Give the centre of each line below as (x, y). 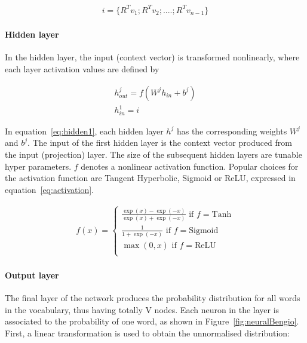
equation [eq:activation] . (49, 189)
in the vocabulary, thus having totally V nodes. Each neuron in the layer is (142, 309)
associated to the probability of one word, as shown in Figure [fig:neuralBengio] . (152, 321)
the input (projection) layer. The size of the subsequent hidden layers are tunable (153, 154)
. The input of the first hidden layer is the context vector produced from (160, 143)
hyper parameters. (38, 166)
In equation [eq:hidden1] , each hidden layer (84, 131)
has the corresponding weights (232, 131)
